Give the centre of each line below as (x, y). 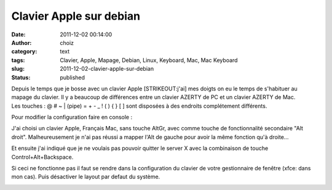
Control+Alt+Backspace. (42, 157)
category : (24, 52)
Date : (18, 34)
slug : (18, 69)
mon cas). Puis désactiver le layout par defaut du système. (86, 177)
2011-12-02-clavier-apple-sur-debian (107, 69)
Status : (21, 77)
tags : (18, 60)
